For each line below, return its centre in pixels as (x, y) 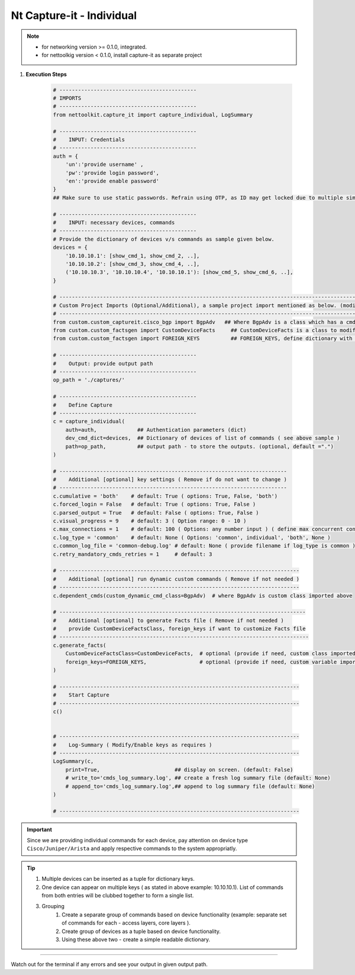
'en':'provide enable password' (112, 181)
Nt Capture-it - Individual (74, 15)
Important (40, 829)
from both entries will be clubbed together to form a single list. (118, 896)
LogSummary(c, (73, 761)
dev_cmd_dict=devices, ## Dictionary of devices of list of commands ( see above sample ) (203, 438)
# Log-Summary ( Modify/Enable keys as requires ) (133, 745)
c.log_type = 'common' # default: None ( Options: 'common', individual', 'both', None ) (192, 537)
